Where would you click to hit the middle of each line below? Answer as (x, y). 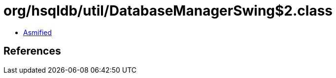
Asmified (38, 32)
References (32, 51)
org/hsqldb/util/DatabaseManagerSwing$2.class (168, 11)
